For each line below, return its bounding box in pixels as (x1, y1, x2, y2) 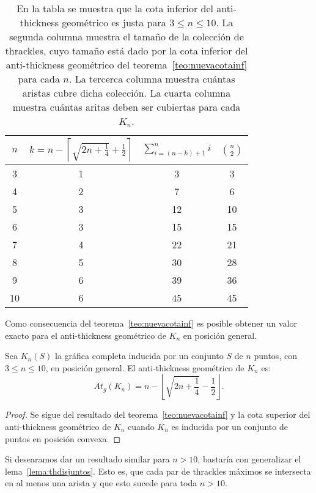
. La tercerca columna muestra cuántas (68, 72, 235, 86)
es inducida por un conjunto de (171, 420, 288, 432)
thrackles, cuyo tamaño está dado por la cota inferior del (5, 43, 248, 57)
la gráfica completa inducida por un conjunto (54, 349, 224, 362)
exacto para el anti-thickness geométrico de (5, 328, 166, 341)
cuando (128, 420, 155, 432)
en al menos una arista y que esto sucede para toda (5, 476, 197, 489)
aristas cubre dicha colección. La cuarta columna (22, 86, 231, 100)
